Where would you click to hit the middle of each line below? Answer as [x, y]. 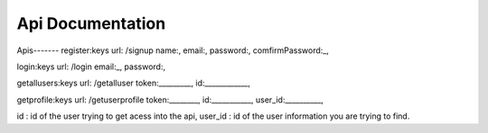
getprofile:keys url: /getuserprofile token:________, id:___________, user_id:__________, [170, 100]
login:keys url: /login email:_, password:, [91, 66]
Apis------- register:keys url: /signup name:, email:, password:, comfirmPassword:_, [173, 50]
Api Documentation [91, 23]
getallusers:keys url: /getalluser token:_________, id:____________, [134, 83]
